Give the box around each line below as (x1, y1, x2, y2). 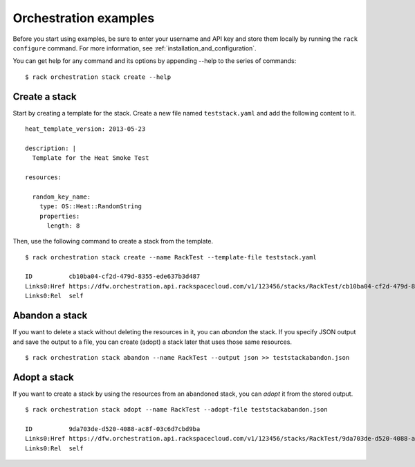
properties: (39, 212, 80, 220)
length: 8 (46, 221, 80, 230)
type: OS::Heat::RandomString (39, 203, 142, 210)
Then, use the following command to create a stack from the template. (12, 237, 214, 246)
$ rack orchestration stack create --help (25, 73, 172, 81)
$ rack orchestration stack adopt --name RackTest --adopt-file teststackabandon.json (25, 405, 328, 414)
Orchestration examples (12, 10, 155, 26)
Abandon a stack (12, 310, 88, 322)
